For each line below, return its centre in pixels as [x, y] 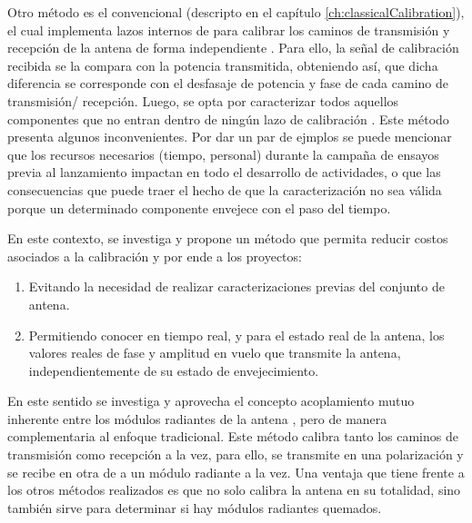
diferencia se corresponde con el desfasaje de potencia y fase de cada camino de [228, 83]
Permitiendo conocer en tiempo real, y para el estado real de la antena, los [236, 335]
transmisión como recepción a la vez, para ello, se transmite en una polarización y [236, 454]
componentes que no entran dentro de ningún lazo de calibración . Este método [228, 118]
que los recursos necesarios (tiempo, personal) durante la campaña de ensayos [223, 154]
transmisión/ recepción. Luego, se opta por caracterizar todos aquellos [203, 100]
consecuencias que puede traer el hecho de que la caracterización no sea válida [225, 189]
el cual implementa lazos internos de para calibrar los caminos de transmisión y [229, 30]
